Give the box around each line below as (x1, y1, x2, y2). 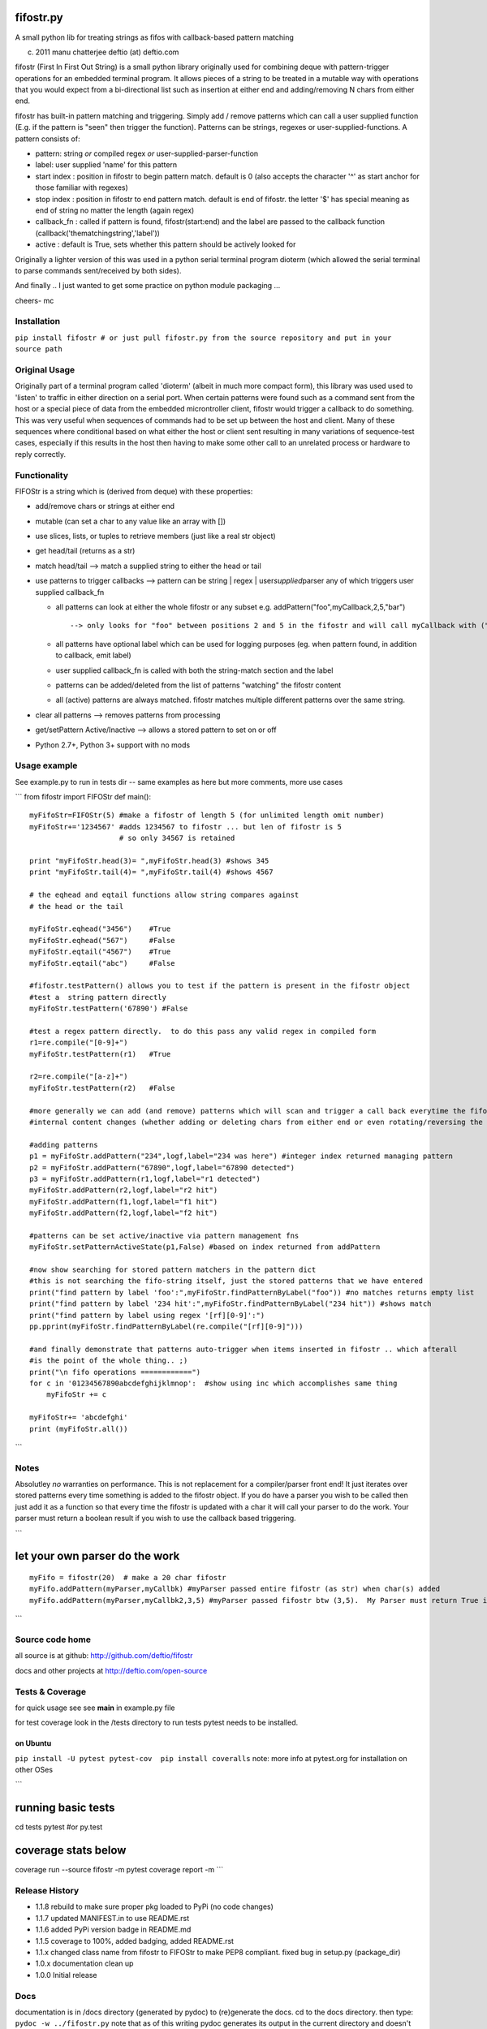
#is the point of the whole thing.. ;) (29, 1356, 188, 1365)
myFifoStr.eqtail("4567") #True (29, 947, 171, 957)
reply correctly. (15, 449, 67, 459)
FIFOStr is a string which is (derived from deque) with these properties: (15, 486, 253, 496)
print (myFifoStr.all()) (29, 1424, 128, 1433)
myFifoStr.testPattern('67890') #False (29, 1004, 188, 1014)
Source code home (15, 1634, 91, 1645)
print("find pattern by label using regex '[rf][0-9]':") (29, 1311, 265, 1320)
